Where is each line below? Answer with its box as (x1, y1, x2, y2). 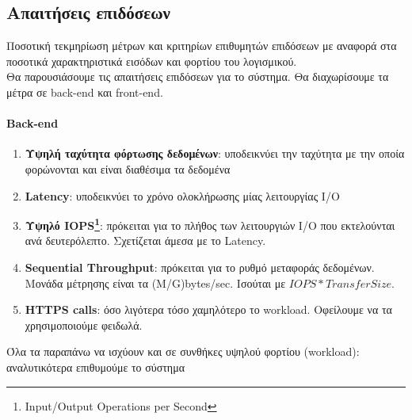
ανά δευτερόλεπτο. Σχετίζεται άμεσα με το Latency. (25, 232, 266, 249)
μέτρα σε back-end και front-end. (6, 83, 163, 100)
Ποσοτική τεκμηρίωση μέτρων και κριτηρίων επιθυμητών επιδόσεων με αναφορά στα (6, 37, 397, 54)
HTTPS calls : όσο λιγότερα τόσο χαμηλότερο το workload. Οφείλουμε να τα (25, 301, 392, 318)
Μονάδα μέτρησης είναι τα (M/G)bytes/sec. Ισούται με (25, 274, 286, 291)
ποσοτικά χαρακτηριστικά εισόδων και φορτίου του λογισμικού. (6, 52, 297, 69)
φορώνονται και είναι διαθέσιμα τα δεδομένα (25, 160, 231, 177)
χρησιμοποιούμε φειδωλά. (25, 316, 143, 333)
